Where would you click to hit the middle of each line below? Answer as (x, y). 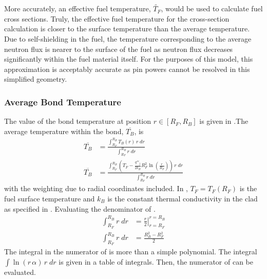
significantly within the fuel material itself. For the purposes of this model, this (129, 59)
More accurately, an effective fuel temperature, (78, 8)
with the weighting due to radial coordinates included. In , (96, 188)
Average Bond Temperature (63, 101)
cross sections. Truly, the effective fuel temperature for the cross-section (117, 18)
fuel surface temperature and (50, 198)
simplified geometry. (36, 79)
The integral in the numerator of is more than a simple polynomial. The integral (131, 252)
